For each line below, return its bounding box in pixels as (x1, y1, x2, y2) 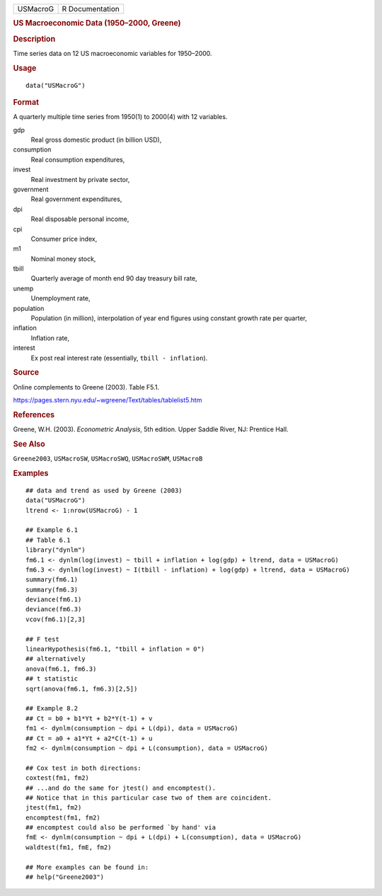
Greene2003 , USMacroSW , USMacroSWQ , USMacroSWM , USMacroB (13, 454, 203, 463)
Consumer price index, (30, 234, 98, 243)
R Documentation (62, 4, 120, 13)
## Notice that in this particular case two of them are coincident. (25, 793, 272, 802)
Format (13, 97, 39, 107)
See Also (13, 439, 45, 449)
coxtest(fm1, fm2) (25, 774, 90, 782)
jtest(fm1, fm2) (25, 804, 82, 812)
